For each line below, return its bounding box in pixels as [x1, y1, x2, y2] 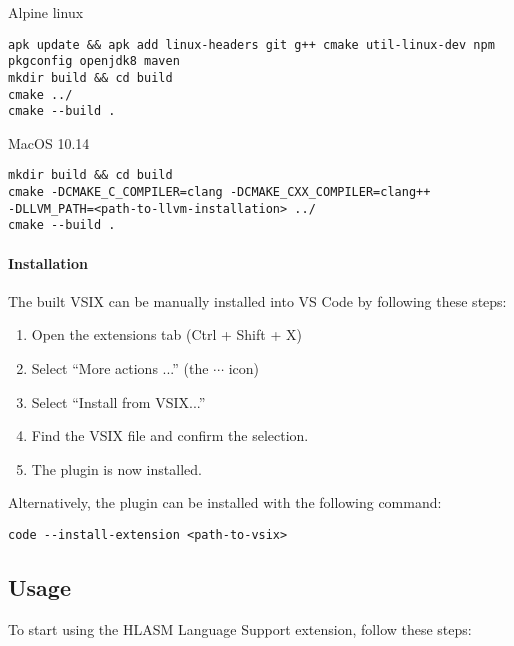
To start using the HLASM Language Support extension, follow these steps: [8, 618, 472, 639]
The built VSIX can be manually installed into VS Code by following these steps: [8, 290, 507, 311]
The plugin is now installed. [31, 458, 202, 479]
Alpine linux [8, 2, 84, 22]
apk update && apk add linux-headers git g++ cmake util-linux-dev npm [8, 37, 495, 52]
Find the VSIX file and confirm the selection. [31, 425, 309, 446]
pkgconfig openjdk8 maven [8, 54, 180, 69]
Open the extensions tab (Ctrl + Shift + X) [31, 324, 302, 345]
